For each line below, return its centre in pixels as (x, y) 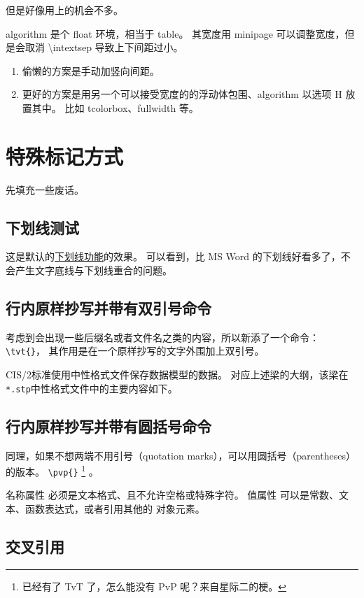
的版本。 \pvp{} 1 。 (52, 470)
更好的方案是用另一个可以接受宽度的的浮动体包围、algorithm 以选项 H (182, 94)
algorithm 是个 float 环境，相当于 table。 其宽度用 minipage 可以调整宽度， (175, 33)
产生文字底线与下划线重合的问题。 (93, 270)
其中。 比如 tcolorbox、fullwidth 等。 (115, 107)
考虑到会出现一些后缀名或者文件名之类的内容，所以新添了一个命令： (162, 337)
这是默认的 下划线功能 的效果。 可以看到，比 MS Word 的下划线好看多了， (173, 256)
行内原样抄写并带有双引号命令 (108, 308)
